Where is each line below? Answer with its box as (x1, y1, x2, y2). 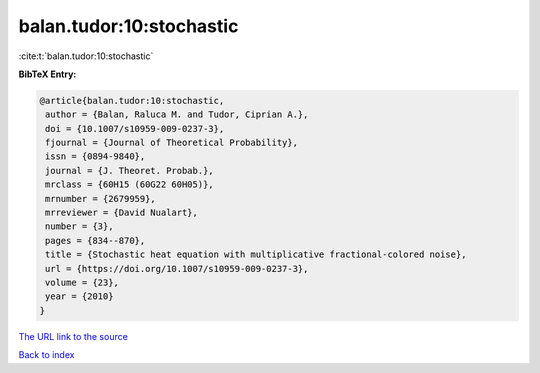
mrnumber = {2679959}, (45, 193, 157, 204)
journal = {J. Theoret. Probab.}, (45, 165, 214, 176)
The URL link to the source (18, 330, 129, 342)
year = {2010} (45, 291, 114, 302)
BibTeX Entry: (18, 68, 77, 80)
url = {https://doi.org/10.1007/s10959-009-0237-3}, (45, 263, 309, 274)
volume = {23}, (45, 277, 120, 288)
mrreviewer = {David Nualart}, (45, 207, 199, 219)
